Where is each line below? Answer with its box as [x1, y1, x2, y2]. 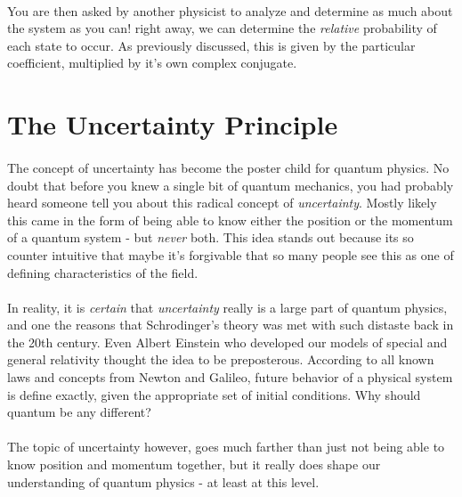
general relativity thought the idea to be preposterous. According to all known [7, 350, 434, 369]
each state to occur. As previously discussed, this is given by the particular [7, 36, 416, 54]
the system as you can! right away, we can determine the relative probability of [7, 19, 437, 37]
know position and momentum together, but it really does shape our [7, 455, 381, 474]
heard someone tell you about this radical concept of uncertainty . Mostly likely [7, 193, 437, 212]
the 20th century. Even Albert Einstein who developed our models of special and [7, 332, 448, 351]
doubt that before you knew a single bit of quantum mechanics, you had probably [7, 175, 454, 194]
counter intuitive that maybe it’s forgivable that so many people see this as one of [7, 245, 454, 264]
